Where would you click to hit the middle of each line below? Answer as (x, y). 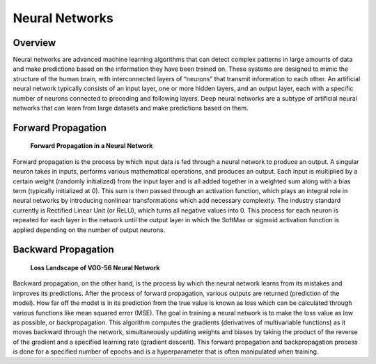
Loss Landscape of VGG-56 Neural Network (95, 267)
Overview (34, 43)
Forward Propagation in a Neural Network (92, 146)
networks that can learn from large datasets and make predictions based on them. (131, 108)
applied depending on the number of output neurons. (89, 230)
